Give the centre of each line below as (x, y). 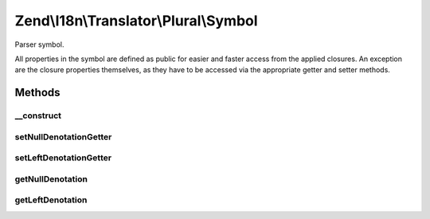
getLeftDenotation (51, 200)
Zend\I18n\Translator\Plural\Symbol (136, 21)
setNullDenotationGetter (63, 136)
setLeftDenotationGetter (63, 158)
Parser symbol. (39, 44)
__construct (38, 116)
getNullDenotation (51, 179)
